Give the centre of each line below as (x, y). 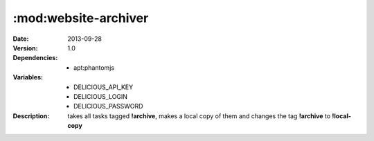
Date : (21, 39)
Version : (25, 48)
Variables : (28, 77)
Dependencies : (35, 58)
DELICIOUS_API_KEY (104, 87)
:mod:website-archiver (81, 18)
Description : (31, 116)
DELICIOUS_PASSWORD (108, 106)
